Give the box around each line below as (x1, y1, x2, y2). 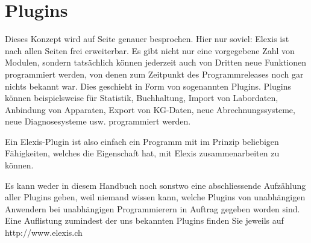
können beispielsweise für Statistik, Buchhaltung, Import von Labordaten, (5, 91, 278, 104)
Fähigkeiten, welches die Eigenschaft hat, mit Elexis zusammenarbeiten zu (5, 147, 280, 159)
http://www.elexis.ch (5, 226, 83, 239)
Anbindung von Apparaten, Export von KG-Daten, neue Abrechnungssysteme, (5, 103, 295, 115)
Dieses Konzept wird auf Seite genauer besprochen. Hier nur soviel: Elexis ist (5, 32, 289, 45)
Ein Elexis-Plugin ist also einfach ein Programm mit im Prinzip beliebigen (5, 135, 279, 147)
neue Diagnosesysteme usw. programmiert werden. (5, 115, 191, 128)
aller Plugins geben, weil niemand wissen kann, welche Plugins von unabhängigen (5, 191, 306, 203)
